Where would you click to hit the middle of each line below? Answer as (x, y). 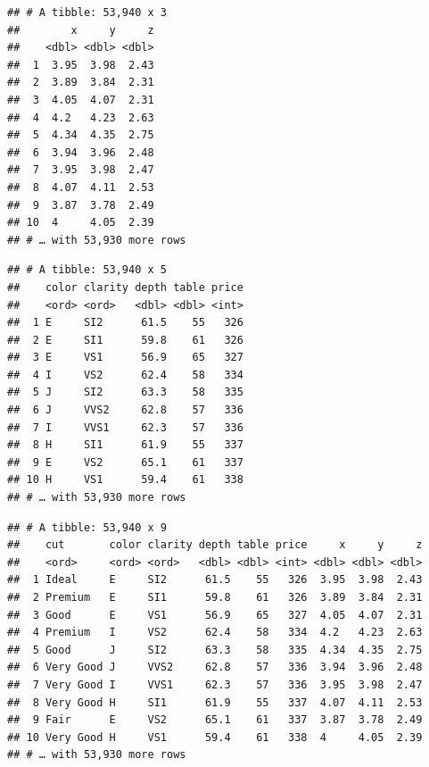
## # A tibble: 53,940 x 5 (87, 270)
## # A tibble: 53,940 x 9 (87, 527)
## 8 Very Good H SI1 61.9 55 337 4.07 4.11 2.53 (215, 702)
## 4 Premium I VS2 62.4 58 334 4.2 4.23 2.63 (215, 633)
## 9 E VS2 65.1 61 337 (125, 462)
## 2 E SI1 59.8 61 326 (125, 340)
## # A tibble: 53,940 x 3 (87, 13)
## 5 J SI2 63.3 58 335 (125, 392)
